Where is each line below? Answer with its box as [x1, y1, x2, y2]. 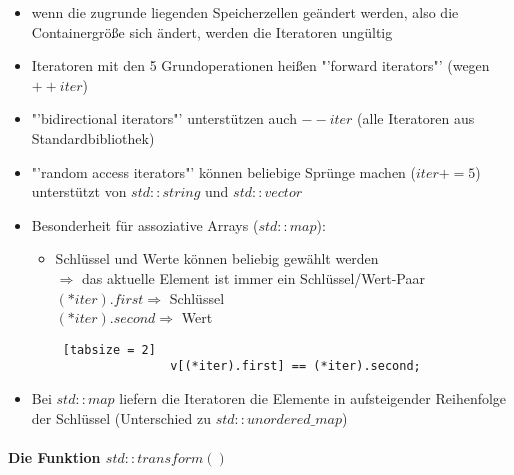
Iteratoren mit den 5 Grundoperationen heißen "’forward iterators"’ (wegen [31, 55, 490, 76]
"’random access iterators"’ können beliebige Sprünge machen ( [31, 161, 416, 182]
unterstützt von [31, 181, 127, 202]
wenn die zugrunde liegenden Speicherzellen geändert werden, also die [31, 2, 459, 22]
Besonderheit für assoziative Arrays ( [31, 214, 259, 235]
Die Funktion [8, 446, 101, 467]
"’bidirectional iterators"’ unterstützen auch [31, 108, 297, 129]
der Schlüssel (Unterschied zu [31, 407, 211, 428]
